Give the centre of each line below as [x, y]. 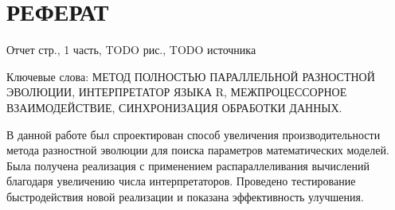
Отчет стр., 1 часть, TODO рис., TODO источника [131, 50]
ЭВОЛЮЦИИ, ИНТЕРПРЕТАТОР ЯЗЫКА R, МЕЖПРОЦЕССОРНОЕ [177, 92]
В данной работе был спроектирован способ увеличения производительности [194, 134]
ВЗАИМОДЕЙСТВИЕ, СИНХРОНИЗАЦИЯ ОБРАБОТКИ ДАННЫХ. [174, 107]
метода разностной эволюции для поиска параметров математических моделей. [198, 150]
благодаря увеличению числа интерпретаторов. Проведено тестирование [181, 181]
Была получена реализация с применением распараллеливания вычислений [188, 165]
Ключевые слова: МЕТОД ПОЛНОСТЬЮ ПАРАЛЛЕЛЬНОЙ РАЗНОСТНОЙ [191, 76]
